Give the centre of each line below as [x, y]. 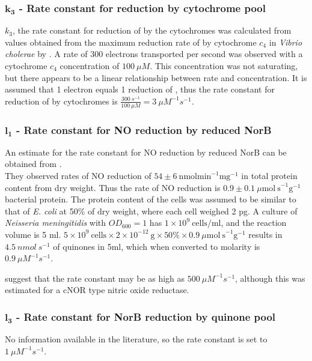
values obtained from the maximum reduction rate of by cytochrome [131, 42]
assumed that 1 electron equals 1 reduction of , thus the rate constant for [140, 89]
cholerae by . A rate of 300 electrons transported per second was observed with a [154, 54]
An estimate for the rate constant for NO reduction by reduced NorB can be [146, 152]
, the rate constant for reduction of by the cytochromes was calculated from [152, 30]
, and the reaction [254, 223]
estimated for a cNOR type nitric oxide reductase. [97, 290]
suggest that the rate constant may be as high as [95, 278]
